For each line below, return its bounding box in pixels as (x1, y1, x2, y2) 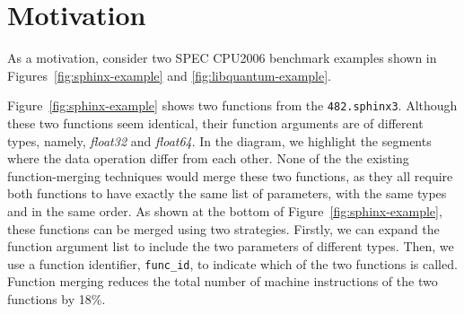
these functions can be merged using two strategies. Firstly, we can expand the (7, 219, 440, 238)
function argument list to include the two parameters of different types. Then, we (7, 237, 454, 256)
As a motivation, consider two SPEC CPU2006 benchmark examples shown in (7, 48, 437, 67)
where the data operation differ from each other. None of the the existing (7, 149, 409, 168)
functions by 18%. (7, 289, 106, 308)
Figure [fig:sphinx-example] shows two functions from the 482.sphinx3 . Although (7, 96, 458, 115)
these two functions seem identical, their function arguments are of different (7, 113, 424, 132)
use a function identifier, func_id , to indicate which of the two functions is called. (7, 254, 458, 273)
